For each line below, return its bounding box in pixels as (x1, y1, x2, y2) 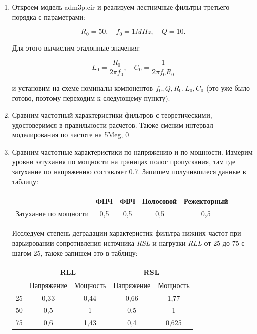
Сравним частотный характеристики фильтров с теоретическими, (12, 109, 212, 120)
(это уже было (206, 82, 250, 93)
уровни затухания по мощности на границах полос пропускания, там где (12, 156, 236, 167)
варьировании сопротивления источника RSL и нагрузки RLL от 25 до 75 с (12, 237, 245, 248)
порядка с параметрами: (12, 11, 85, 22)
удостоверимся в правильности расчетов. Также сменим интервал (12, 119, 213, 130)
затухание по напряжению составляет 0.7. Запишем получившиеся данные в (12, 166, 246, 176)
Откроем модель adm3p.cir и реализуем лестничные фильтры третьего (12, 2, 230, 12)
